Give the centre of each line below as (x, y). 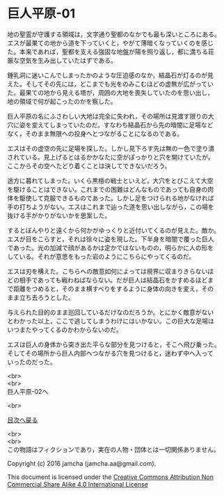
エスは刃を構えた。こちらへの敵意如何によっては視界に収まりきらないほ (111, 271)
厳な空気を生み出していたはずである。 (62, 60)
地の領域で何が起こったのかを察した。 (62, 101)
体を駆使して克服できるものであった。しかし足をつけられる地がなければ (111, 198)
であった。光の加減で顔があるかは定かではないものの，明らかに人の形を (111, 247)
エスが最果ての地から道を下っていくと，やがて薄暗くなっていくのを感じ (111, 43)
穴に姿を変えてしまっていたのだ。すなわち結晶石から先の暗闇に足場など (110, 125)
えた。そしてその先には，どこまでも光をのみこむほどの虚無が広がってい (111, 84)
